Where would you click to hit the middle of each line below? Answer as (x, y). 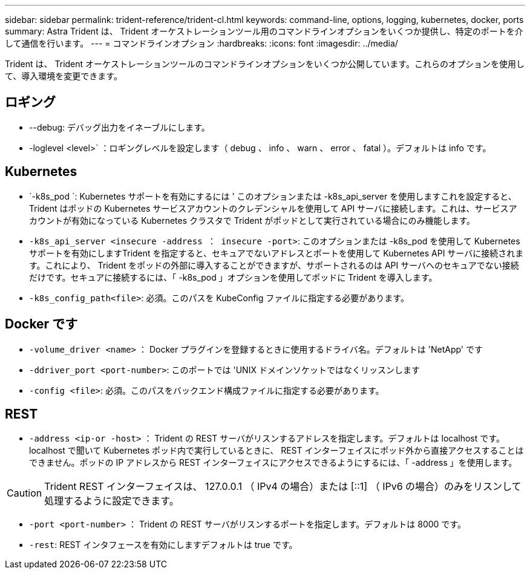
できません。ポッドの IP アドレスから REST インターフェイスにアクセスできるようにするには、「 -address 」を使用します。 (273, 463)
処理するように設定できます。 (112, 501)
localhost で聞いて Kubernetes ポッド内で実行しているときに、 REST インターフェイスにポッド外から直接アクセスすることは (276, 451)
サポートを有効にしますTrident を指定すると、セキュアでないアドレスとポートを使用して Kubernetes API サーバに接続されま (276, 253)
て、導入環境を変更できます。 (64, 76)
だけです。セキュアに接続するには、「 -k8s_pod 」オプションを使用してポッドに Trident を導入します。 (233, 277)
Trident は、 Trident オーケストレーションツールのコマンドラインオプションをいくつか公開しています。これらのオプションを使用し (265, 64)
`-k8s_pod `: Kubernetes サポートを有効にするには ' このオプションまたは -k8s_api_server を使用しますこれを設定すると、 (273, 196)
